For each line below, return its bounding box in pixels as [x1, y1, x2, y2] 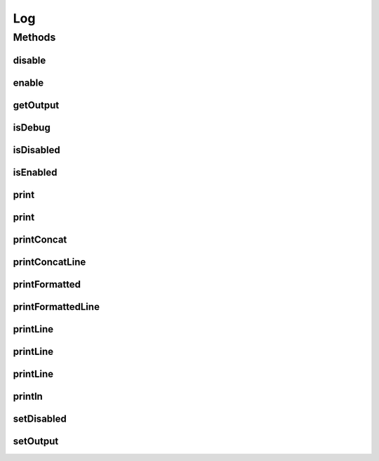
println [13, 390, 44, 402]
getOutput [13, 99, 60, 111]
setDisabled [13, 413, 67, 424]
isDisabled [13, 144, 60, 156]
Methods [13, 31, 56, 44]
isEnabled [13, 166, 58, 178]
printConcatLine [13, 256, 86, 268]
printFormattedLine [13, 301, 100, 313]
